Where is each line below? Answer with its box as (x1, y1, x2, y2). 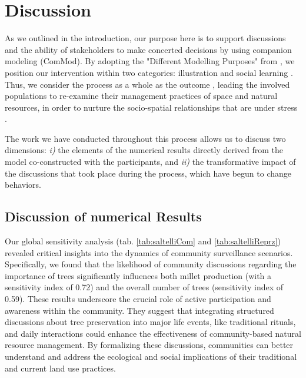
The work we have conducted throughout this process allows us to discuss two (5, 132, 286, 144)
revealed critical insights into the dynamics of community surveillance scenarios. (5, 246, 293, 258)
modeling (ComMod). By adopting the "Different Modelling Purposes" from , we (5, 55, 295, 67)
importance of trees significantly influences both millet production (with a (5, 269, 272, 281)
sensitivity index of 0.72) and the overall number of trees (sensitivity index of (5, 281, 284, 293)
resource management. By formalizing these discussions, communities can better (5, 339, 294, 351)
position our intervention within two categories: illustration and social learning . (5, 66, 293, 78)
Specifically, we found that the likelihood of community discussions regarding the (5, 258, 297, 270)
